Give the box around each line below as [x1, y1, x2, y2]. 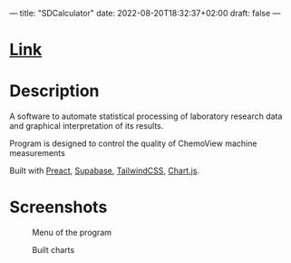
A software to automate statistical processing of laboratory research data [9, 111, 283, 122]
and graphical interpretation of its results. [9, 121, 164, 131]
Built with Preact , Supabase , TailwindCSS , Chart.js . [9, 165, 200, 176]
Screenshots [9, 197, 108, 218]
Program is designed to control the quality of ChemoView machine [9, 138, 257, 149]
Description [9, 81, 100, 102]
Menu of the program [32, 227, 112, 239]
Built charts [32, 245, 75, 256]
